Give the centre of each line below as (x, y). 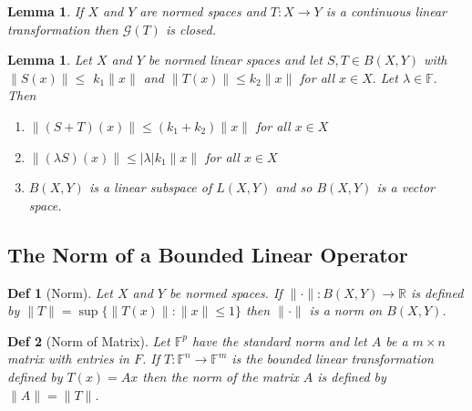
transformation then (63, 29)
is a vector (405, 187)
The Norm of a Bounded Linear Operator (208, 254)
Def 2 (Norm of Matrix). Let (89, 340)
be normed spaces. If (226, 292)
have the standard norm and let (279, 340)
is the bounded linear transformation (333, 359)
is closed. (191, 29)
